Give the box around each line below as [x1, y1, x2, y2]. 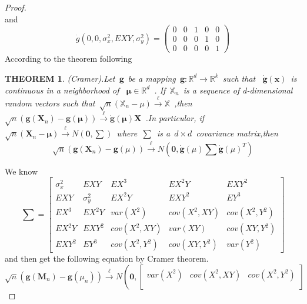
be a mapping [128, 72, 176, 84]
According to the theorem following [5, 52, 132, 65]
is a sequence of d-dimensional [183, 83, 293, 96]
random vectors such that [5, 96, 95, 109]
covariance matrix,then [196, 127, 278, 139]
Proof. [5, 1, 26, 13]
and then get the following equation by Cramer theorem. [5, 252, 209, 265]
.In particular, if [145, 112, 205, 124]
